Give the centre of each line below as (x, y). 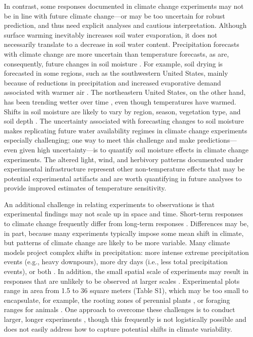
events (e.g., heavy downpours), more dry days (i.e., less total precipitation (116, 262)
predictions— (217, 140)
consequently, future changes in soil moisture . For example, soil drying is (113, 63)
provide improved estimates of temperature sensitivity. (85, 188)
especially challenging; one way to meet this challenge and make (99, 140)
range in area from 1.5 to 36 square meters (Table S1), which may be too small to (126, 290)
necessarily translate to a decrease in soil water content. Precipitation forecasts (122, 44)
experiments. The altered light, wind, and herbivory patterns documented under (124, 159)
